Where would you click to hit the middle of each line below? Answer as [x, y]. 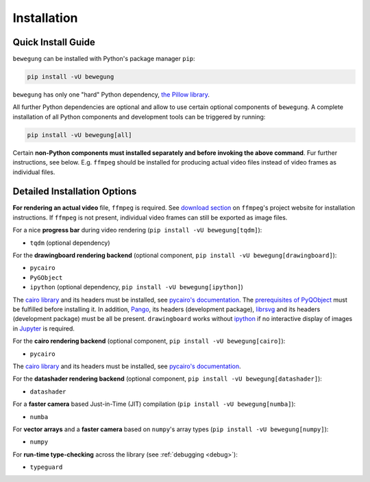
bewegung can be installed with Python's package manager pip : [104, 59]
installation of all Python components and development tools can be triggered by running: [139, 117]
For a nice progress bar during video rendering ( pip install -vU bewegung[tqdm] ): [137, 230]
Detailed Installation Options [75, 192]
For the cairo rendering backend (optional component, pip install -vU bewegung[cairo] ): [149, 341]
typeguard [46, 467]
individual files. [34, 172]
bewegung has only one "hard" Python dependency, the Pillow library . [111, 95]
